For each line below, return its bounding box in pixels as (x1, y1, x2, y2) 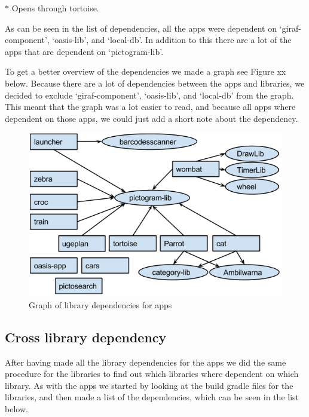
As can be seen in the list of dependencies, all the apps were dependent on (5, 22, 277, 34)
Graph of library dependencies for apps (29, 298, 172, 311)
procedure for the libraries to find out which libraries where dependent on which (5, 367, 299, 380)
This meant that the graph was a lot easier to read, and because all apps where (5, 100, 296, 113)
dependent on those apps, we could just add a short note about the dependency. (5, 112, 298, 124)
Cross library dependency (5, 327, 167, 346)
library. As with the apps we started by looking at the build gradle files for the (5, 379, 293, 391)
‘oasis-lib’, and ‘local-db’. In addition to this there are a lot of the (52, 33, 292, 46)
